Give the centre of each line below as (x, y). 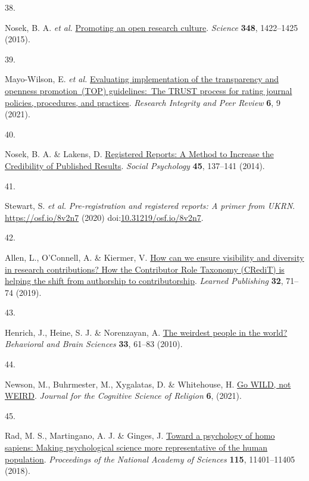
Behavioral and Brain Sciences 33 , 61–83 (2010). (94, 344)
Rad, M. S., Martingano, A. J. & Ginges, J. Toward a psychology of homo (140, 435)
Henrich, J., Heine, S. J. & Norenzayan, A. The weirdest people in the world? (146, 332)
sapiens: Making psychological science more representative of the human (136, 447)
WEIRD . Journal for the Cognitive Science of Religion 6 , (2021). (123, 396)
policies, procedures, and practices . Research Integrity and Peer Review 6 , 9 (143, 102)
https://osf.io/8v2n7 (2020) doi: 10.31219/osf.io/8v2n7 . (104, 217)
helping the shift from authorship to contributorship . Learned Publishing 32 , (144, 281)
